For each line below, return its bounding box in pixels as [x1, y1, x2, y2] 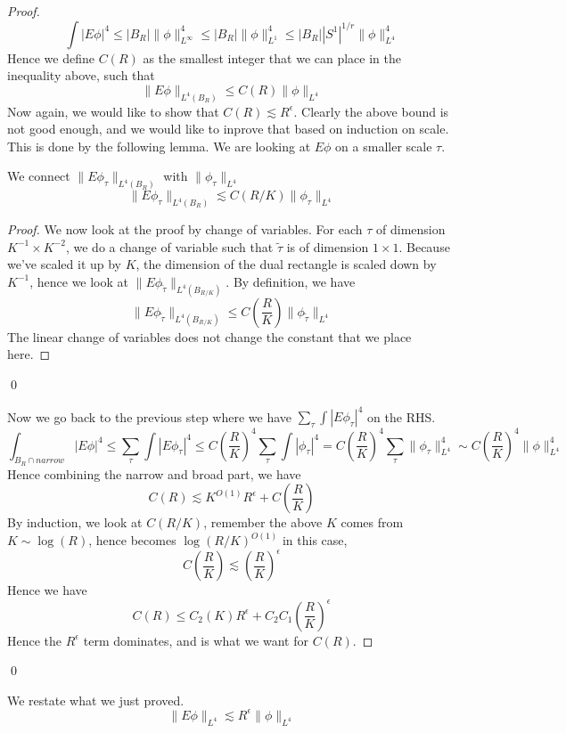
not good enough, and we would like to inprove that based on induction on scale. [7, 119, 449, 138]
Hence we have [7, 581, 87, 599]
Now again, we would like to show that [7, 102, 219, 120]
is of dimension [286, 237, 369, 256]
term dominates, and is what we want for [83, 631, 308, 649]
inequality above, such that [7, 66, 155, 85]
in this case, [282, 531, 348, 550]
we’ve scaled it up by [7, 255, 122, 273]
